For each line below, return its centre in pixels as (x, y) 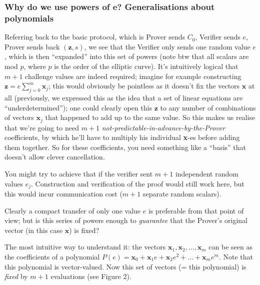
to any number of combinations (208, 107)
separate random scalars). (182, 193)
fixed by (16, 276)
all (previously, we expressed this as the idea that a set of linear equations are (124, 97)
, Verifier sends (218, 37)
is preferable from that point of (196, 210)
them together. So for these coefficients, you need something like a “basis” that (125, 147)
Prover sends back (32, 46)
